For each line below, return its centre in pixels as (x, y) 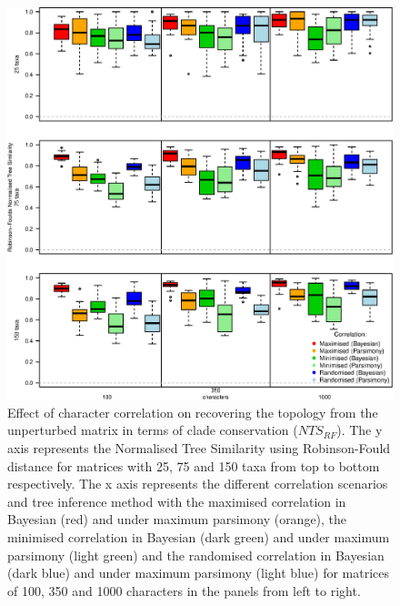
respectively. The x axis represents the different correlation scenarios (198, 484)
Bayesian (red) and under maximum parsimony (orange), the (177, 519)
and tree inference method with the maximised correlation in (177, 501)
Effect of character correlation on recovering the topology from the (193, 412)
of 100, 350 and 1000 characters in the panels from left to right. (184, 590)
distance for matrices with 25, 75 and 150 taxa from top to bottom (194, 465)
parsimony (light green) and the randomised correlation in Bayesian (196, 555)
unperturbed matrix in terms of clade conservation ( (153, 430)
